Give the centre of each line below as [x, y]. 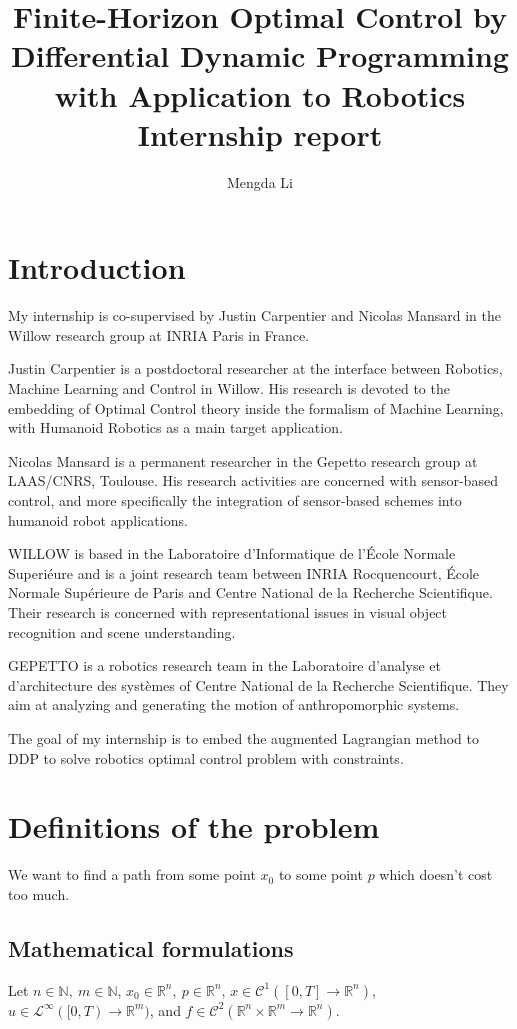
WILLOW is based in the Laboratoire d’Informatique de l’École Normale [232, 553]
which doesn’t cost [436, 874]
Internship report [260, 133]
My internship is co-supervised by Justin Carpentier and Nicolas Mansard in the [254, 315]
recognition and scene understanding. [122, 631]
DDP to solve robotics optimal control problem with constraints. [206, 757]
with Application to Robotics [260, 94]
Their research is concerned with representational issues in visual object [228, 611]
